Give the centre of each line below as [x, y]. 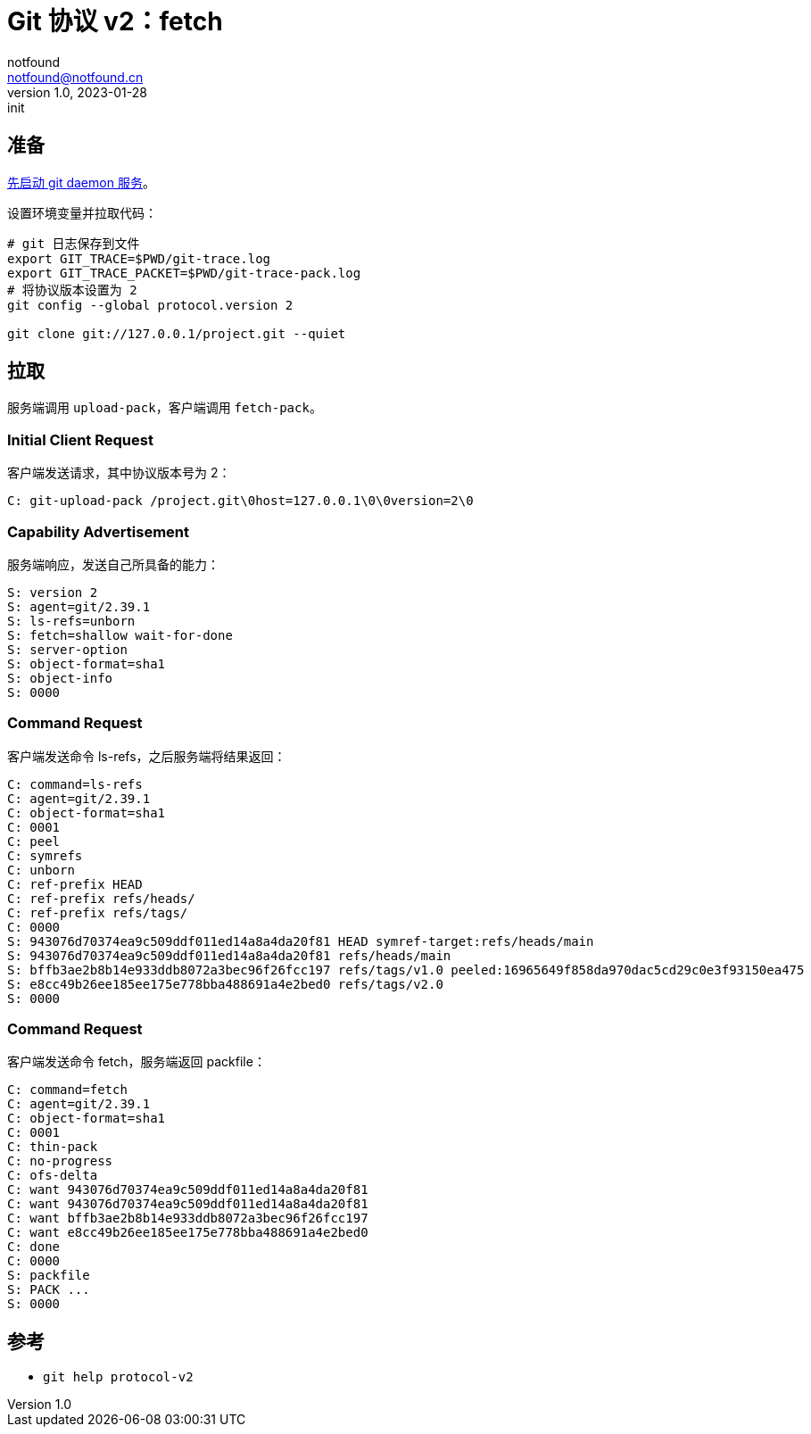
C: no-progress [60, 1161]
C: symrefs [45, 855]
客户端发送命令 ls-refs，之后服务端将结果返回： [147, 756]
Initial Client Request [80, 439]
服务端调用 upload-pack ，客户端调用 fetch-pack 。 [165, 408]
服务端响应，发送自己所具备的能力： [113, 564]
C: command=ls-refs [75, 784]
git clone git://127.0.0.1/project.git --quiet [177, 333]
